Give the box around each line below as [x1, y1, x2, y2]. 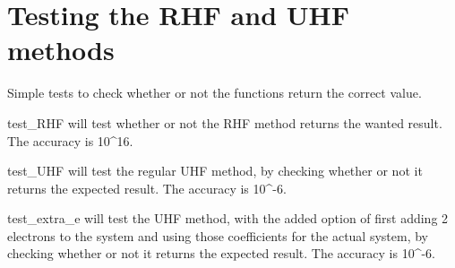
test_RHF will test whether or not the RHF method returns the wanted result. [7, 113, 442, 132]
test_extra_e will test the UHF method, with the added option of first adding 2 [7, 209, 449, 228]
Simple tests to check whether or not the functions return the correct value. [7, 83, 422, 102]
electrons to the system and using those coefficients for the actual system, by [7, 226, 429, 245]
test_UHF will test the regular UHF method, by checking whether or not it [7, 161, 423, 180]
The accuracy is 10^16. [7, 131, 133, 150]
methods [7, 31, 115, 68]
